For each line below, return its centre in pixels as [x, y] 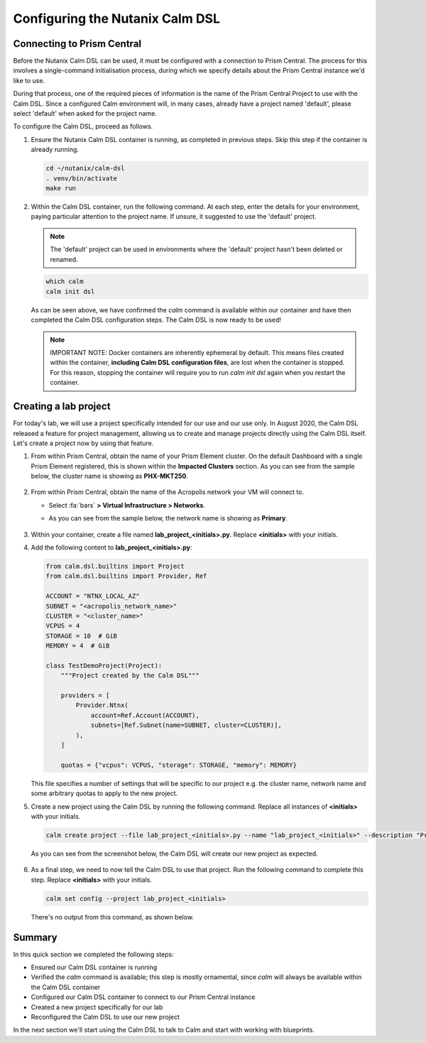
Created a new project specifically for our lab [97, 1007]
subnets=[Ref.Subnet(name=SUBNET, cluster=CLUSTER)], [186, 725]
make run [61, 188]
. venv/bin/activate [81, 178]
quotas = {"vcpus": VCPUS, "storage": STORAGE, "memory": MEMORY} [179, 765]
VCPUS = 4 [63, 626]
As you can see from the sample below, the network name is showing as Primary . [168, 518]
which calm [65, 282]
